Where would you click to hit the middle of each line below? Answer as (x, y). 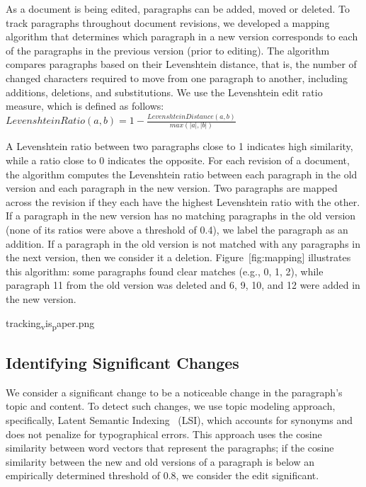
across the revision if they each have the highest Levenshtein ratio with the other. (183, 201)
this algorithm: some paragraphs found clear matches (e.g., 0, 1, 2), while (165, 271)
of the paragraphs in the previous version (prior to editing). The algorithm (168, 50)
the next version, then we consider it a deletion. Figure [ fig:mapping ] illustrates (178, 257)
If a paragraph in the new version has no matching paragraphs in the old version (181, 216)
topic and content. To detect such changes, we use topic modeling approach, (171, 406)
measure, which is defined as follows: (85, 106)
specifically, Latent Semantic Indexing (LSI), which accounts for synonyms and (179, 420)
